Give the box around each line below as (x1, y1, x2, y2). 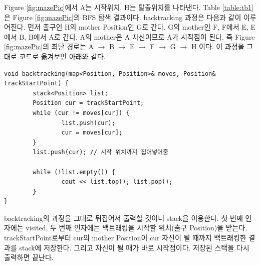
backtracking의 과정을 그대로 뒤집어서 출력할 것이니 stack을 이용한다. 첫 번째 (4, 212, 243, 223)
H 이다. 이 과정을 (191, 41, 244, 52)
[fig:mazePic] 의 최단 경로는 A (4, 41, 94, 52)
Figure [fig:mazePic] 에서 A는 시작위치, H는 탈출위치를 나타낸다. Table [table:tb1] (4, 2, 253, 12)
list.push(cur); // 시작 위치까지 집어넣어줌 (33, 149, 168, 156)
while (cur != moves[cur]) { (33, 109, 130, 116)
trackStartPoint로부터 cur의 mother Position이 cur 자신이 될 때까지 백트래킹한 (4, 232, 246, 243)
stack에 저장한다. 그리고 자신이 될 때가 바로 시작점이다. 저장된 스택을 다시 (19, 242, 249, 252)
